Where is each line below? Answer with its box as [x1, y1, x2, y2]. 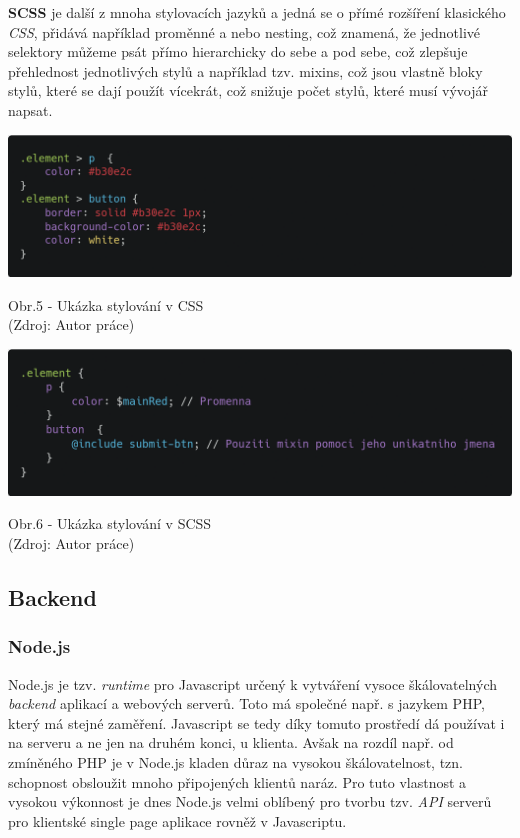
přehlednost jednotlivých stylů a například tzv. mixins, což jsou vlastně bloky [8, 60, 483, 81]
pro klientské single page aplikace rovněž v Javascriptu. [8, 810, 347, 831]
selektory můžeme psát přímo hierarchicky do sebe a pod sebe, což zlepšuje [8, 41, 468, 62]
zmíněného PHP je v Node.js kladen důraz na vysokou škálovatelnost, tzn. [8, 751, 463, 772]
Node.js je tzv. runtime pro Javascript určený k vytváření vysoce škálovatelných [8, 673, 497, 694]
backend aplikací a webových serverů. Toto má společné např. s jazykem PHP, [8, 693, 485, 714]
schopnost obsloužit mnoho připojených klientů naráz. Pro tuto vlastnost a [8, 771, 467, 792]
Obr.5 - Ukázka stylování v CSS [8, 294, 204, 315]
